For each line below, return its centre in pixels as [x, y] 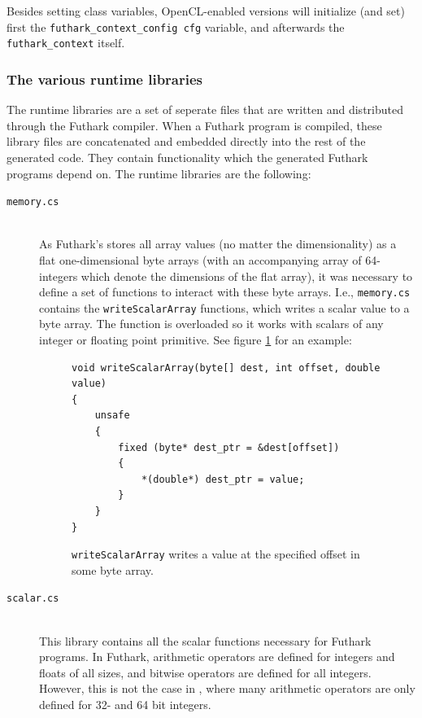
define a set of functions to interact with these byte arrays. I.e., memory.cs [225, 292]
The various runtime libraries [105, 79]
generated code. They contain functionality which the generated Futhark [187, 157]
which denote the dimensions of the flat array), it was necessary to [247, 276]
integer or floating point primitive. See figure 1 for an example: [196, 340]
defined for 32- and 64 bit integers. [125, 705]
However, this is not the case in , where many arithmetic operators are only [227, 688]
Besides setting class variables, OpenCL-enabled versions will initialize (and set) [206, 11]
